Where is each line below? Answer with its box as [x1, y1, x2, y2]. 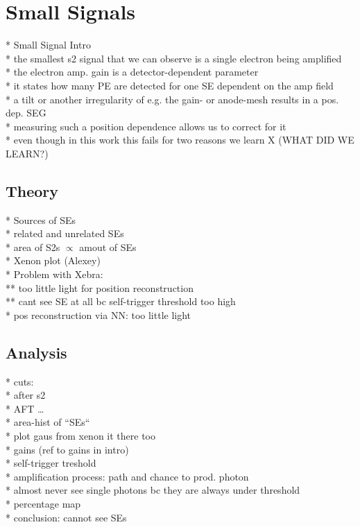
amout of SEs [79, 239, 137, 254]
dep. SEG [6, 105, 46, 120]
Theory [6, 180, 59, 201]
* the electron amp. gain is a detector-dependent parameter [6, 64, 259, 79]
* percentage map [6, 496, 81, 510]
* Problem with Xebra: [6, 267, 103, 282]
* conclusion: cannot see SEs [6, 510, 127, 524]
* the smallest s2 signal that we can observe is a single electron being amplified [6, 51, 342, 65]
